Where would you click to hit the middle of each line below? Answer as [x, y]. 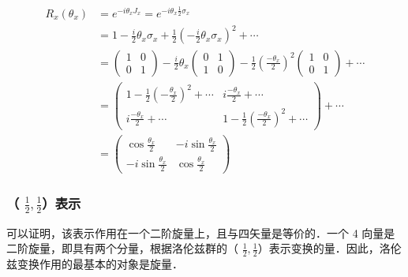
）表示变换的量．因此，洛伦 [329, 248]
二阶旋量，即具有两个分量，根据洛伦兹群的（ [122, 248]
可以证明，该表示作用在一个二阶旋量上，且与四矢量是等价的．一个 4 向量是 [201, 232]
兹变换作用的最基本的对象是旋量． [95, 264]
